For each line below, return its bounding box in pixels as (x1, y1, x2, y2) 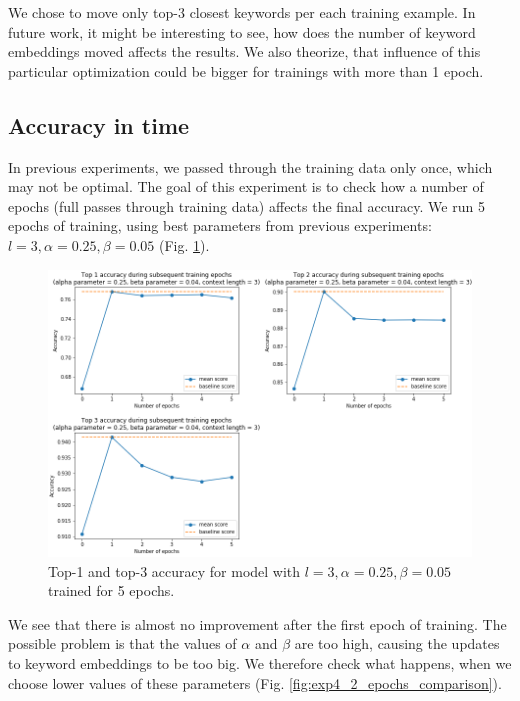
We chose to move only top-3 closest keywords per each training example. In (8, 2, 476, 22)
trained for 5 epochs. (48, 580, 175, 601)
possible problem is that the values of (8, 633, 237, 654)
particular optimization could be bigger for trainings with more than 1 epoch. (8, 60, 484, 81)
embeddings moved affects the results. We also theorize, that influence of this (8, 41, 481, 62)
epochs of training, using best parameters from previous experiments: (8, 215, 432, 236)
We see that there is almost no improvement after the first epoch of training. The (8, 613, 507, 634)
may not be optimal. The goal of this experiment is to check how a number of (8, 176, 484, 197)
